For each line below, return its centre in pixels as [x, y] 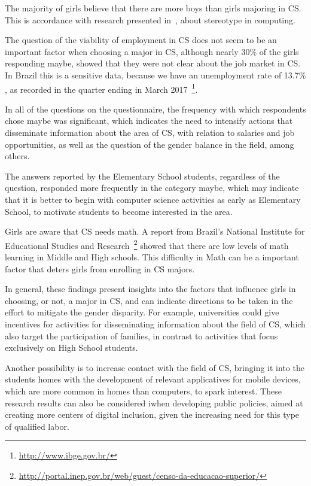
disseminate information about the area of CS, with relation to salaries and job [150, 132]
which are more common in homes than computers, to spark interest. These [143, 391]
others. [17, 156]
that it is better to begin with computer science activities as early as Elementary [153, 199]
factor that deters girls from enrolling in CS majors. [100, 268]
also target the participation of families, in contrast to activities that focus [141, 335]
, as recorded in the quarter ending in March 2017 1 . [101, 88]
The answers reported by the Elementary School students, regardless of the [142, 176]
